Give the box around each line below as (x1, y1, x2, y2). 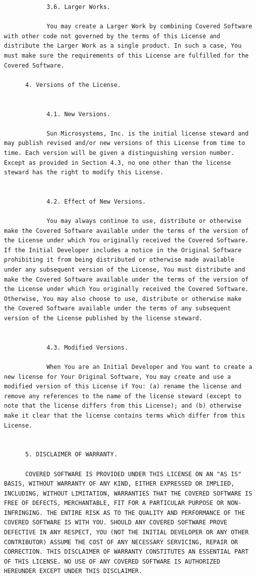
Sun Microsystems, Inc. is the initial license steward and (46, 130, 249, 137)
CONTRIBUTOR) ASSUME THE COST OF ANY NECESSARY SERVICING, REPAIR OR (4, 538, 238, 546)
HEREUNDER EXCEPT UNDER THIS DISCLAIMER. (4, 568, 143, 575)
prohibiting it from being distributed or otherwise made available (4, 256, 235, 264)
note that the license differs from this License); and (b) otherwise (4, 402, 242, 410)
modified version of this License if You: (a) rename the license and (4, 383, 242, 390)
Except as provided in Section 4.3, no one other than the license (4, 159, 231, 166)
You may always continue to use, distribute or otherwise (46, 217, 242, 225)
